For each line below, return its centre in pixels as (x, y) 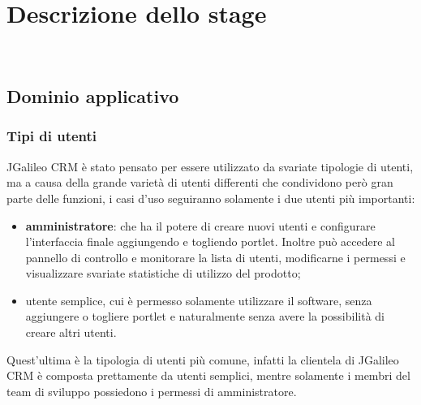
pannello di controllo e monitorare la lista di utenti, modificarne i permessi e (215, 257)
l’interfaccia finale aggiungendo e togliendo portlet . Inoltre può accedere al (210, 241)
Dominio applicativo (93, 96)
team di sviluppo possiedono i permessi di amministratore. (152, 391)
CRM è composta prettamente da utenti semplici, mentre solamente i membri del (208, 375)
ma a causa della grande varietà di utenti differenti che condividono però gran (200, 182)
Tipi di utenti (52, 136)
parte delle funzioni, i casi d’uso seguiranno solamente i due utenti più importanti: (211, 198)
